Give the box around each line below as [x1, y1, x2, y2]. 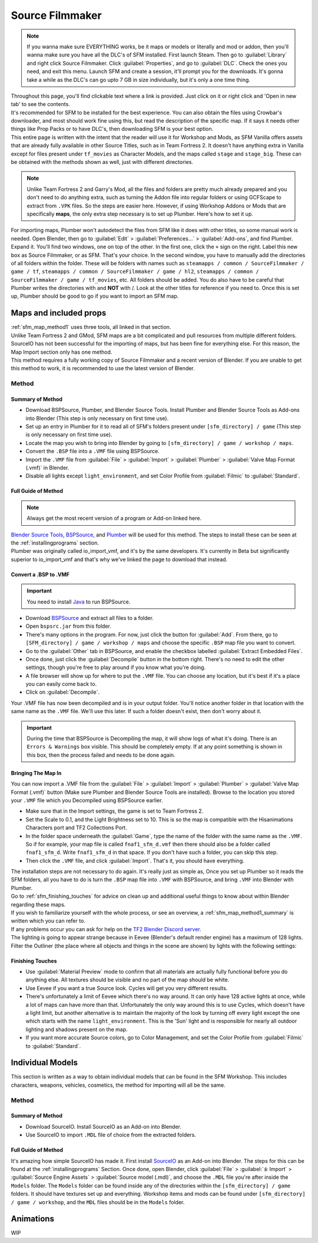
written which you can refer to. [11, 917, 85, 925]
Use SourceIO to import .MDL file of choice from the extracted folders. [25, 1132, 197, 1139]
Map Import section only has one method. [11, 348, 112, 355]
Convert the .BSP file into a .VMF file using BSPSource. [25, 448, 160, 455]
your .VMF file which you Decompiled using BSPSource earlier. [11, 796, 163, 804]
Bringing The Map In [11, 769, 62, 776]
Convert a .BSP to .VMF [11, 571, 70, 578]
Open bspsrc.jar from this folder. [25, 622, 112, 630]
